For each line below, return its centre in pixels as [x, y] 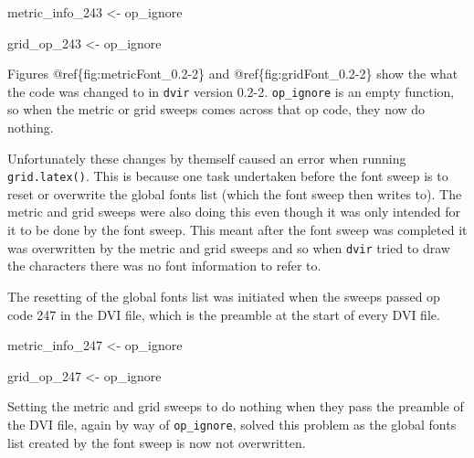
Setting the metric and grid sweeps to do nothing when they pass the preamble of [236, 406]
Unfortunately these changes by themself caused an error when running [207, 158]
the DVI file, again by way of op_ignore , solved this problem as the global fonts [232, 424]
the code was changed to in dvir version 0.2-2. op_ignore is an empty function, [231, 91]
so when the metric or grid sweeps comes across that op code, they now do [216, 109]
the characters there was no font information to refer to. [164, 266]
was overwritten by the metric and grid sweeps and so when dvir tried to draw [229, 247]
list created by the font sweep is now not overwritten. [157, 442]
